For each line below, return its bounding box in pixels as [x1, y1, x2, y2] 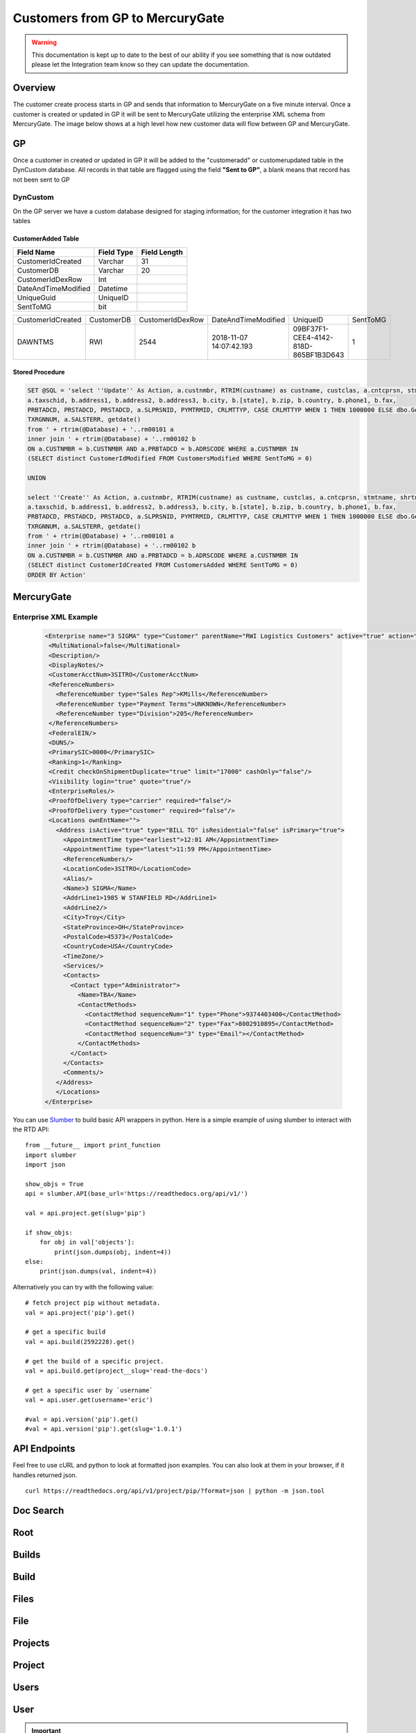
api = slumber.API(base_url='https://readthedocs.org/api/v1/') [25, 1190, 249, 1198]
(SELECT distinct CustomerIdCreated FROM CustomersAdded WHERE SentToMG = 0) [27, 561, 298, 569]
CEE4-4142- [293, 333, 333, 342]
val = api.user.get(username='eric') [25, 1396, 154, 1404]
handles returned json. [12, 1470, 78, 1479]
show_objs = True [25, 1180, 84, 1188]
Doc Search [12, 1504, 64, 1516]
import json [25, 1161, 66, 1169]
